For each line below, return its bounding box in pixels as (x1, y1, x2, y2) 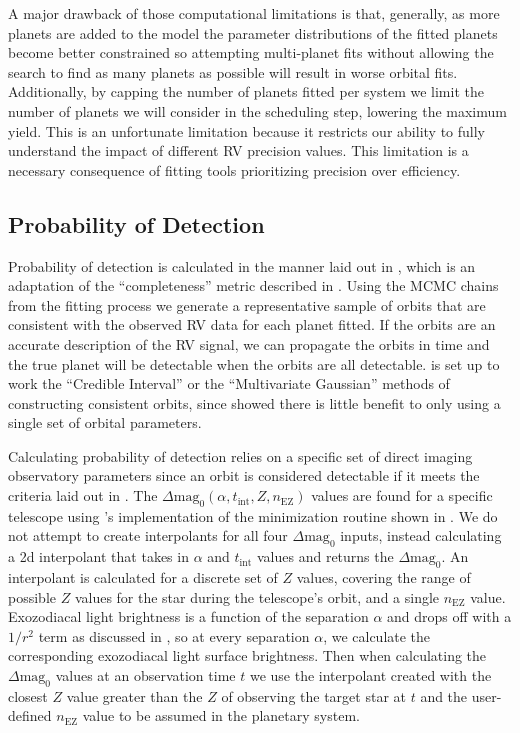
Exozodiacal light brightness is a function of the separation (8, 606, 369, 627)
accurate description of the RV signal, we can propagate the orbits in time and (8, 333, 490, 354)
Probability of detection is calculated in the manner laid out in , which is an (8, 255, 476, 276)
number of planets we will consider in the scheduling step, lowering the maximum (8, 100, 507, 121)
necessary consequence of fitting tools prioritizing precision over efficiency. (8, 159, 461, 180)
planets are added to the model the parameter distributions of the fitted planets (8, 22, 498, 43)
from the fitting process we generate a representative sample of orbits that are (8, 294, 486, 315)
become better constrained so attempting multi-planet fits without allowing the (8, 42, 494, 63)
